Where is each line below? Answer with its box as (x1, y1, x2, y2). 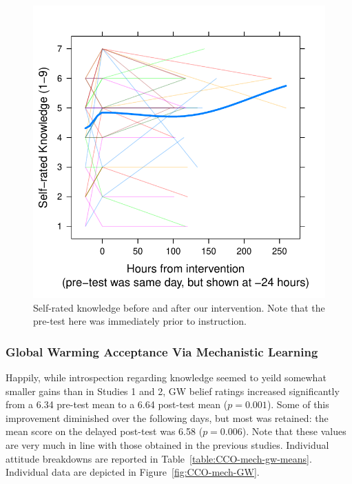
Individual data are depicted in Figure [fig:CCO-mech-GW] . (6, 465, 260, 479)
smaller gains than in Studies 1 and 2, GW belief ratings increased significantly (6, 383, 340, 398)
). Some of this (267, 397, 329, 412)
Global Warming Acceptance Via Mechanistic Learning (6, 343, 318, 360)
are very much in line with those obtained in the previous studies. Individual (6, 437, 329, 452)
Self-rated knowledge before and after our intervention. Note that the (33, 300, 325, 314)
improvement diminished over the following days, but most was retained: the (6, 410, 329, 425)
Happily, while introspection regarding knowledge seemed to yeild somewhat (6, 370, 327, 384)
